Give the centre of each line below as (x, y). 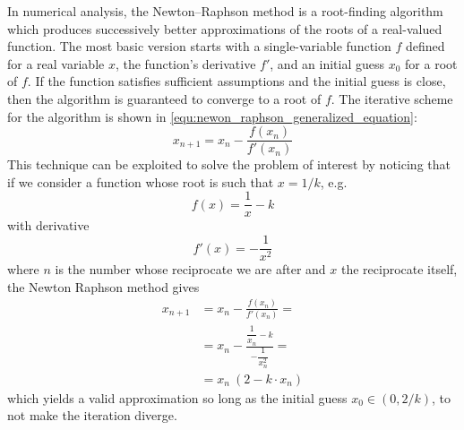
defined (425, 46)
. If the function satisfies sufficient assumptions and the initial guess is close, (236, 81)
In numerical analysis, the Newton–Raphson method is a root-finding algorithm (225, 11)
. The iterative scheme (392, 98)
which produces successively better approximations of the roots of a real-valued (225, 28)
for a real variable (56, 63)
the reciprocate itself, (399, 269)
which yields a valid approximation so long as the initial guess (177, 397)
